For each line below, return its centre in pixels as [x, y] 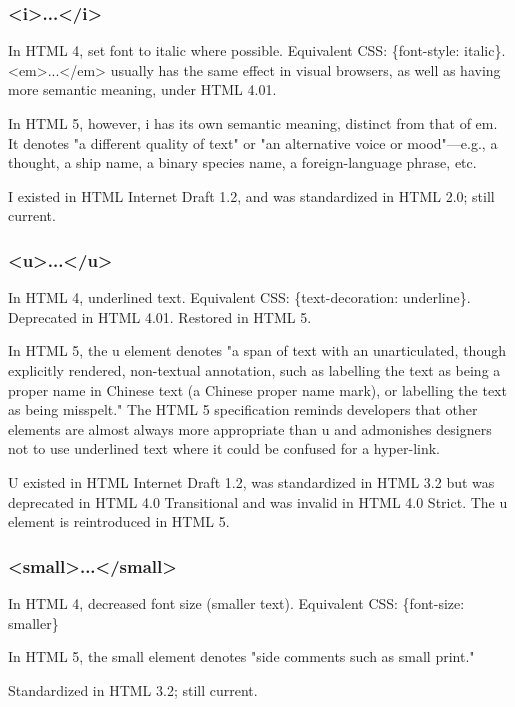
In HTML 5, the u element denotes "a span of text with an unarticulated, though [257, 350]
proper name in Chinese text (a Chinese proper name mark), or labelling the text [257, 389]
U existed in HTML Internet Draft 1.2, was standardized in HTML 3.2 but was [251, 481]
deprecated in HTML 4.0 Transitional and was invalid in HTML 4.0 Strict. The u [258, 501]
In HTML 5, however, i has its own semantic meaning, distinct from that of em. [253, 123]
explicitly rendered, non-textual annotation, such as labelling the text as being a [254, 369]
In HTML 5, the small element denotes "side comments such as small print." [241, 656]
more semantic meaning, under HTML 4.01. [142, 89]
